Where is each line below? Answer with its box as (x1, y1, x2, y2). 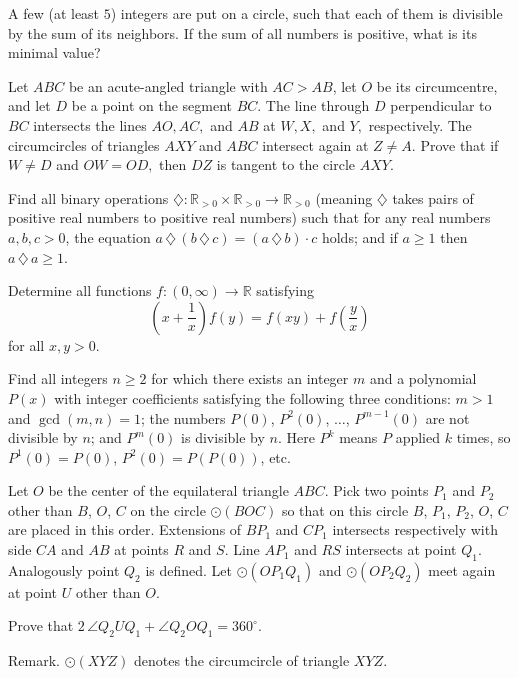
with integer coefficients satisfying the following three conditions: (54, 387, 451, 408)
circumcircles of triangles (8, 134, 160, 155)
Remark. (8, 650, 60, 671)
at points (114, 539, 169, 560)
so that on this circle (281, 499, 409, 520)
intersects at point (345, 539, 457, 560)
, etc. (260, 446, 291, 467)
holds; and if (321, 226, 398, 247)
